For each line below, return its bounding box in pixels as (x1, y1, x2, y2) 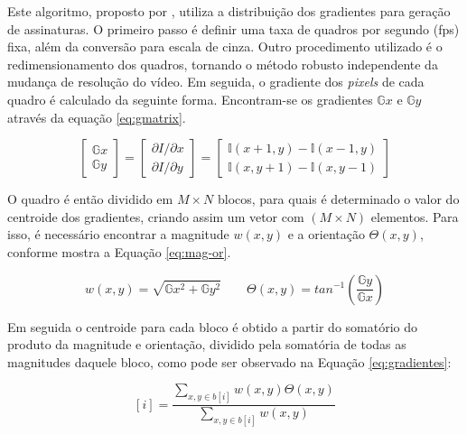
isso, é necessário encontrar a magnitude (7, 225, 229, 244)
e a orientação (287, 225, 365, 244)
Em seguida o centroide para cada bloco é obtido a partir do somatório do (7, 317, 417, 336)
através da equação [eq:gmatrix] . (7, 107, 186, 126)
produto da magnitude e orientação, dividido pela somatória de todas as (7, 335, 406, 354)
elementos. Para (370, 207, 459, 226)
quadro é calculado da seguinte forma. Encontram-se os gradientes (7, 89, 373, 108)
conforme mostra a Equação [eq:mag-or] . (7, 242, 231, 261)
